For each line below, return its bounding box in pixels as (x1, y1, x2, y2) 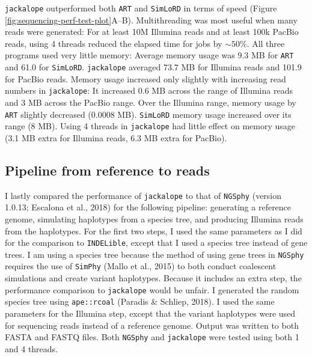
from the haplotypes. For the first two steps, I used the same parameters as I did (5, 224, 302, 237)
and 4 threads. (5, 342, 58, 355)
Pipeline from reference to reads (5, 160, 210, 179)
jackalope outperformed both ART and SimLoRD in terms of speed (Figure (5, 2, 277, 14)
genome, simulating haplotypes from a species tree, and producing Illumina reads (5, 212, 304, 225)
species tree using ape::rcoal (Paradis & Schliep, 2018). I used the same (5, 295, 275, 308)
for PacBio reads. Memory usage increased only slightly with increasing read (5, 72, 286, 85)
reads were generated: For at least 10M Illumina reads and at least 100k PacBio (5, 25, 299, 38)
